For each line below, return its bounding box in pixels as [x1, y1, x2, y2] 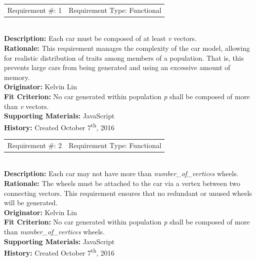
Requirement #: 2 [7, 140, 62, 150]
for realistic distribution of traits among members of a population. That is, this [4, 52, 244, 63]
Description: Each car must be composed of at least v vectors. [4, 33, 197, 43]
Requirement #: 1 [7, 4, 62, 15]
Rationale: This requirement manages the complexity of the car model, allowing [4, 43, 250, 53]
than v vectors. [4, 101, 49, 111]
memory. [4, 72, 30, 82]
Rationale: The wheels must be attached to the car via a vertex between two [4, 178, 240, 188]
